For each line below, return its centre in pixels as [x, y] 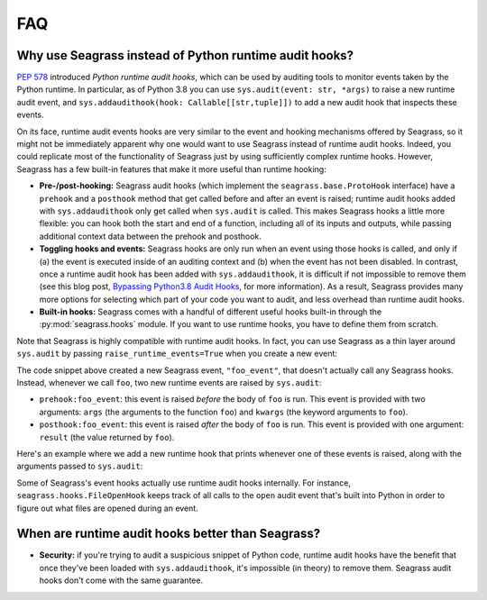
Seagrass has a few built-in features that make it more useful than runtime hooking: [171, 169]
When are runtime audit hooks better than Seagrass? [168, 534]
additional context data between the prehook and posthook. [150, 236]
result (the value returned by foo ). [107, 437]
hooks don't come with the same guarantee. [121, 580]
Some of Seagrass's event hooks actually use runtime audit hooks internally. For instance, [184, 483]
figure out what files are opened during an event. [107, 508]
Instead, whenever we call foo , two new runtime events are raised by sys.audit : [169, 383]
